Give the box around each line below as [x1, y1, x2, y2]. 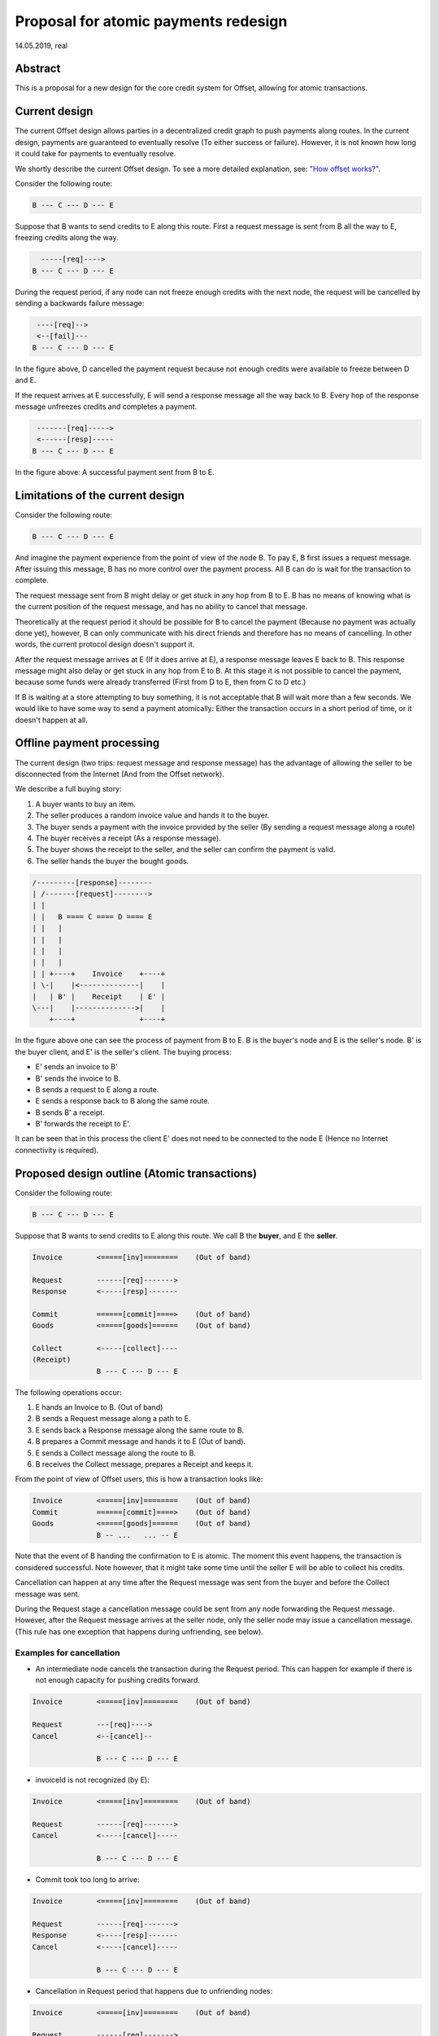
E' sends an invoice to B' [35, 1062, 118, 1072]
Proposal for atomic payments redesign [15, 12, 288, 30]
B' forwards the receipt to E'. [35, 1119, 132, 1129]
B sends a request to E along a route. [35, 1084, 159, 1095]
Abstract [15, 62, 61, 76]
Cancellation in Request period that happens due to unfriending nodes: [35, 1986, 273, 1995]
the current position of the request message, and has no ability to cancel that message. [15, 602, 308, 612]
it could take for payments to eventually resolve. [15, 149, 176, 159]
